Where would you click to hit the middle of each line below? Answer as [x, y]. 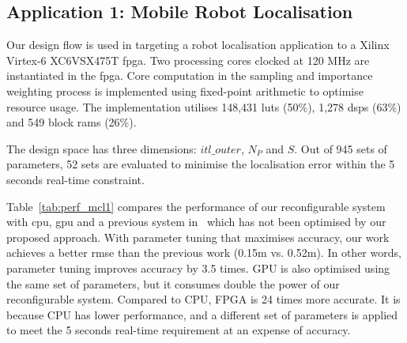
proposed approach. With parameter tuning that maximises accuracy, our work [198, 237]
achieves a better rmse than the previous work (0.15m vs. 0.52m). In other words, [204, 253]
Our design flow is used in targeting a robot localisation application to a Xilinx [198, 45]
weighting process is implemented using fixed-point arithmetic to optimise [185, 90]
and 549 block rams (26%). [72, 122]
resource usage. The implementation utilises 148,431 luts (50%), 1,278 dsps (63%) [204, 106]
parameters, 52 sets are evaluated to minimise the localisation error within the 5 [201, 164]
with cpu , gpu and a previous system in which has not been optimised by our [196, 222]
